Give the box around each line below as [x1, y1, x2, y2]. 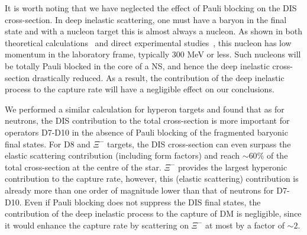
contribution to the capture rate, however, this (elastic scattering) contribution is [5, 172, 299, 185]
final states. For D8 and [5, 137, 91, 150]
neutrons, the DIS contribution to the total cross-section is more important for [5, 114, 290, 127]
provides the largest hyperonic [177, 160, 287, 173]
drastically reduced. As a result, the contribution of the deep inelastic [32, 71, 285, 83]
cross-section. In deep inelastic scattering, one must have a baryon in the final [5, 13, 287, 25]
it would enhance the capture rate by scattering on [5, 218, 189, 231]
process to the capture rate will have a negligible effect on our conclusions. [5, 83, 274, 95]
